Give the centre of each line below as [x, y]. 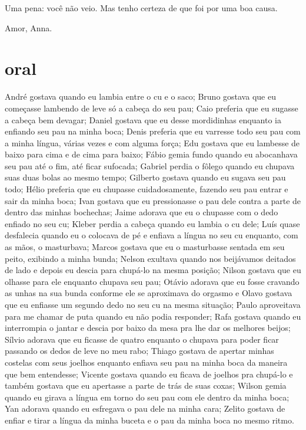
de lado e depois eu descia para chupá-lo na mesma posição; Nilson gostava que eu [153, 270]
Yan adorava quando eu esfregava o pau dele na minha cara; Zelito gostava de [145, 408]
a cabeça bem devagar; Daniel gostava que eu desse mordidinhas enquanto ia [143, 119]
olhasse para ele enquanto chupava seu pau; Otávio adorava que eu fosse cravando [152, 281]
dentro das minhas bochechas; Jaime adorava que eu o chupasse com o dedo [142, 212]
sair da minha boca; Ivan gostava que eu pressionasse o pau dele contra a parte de [153, 200]
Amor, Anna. [29, 27]
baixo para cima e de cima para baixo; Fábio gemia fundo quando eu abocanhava [151, 154]
